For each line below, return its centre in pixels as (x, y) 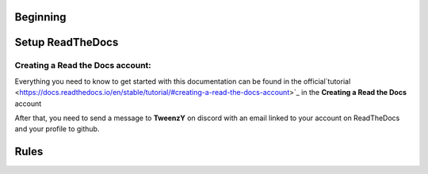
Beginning (40, 17)
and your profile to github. (57, 129)
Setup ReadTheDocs (67, 42)
